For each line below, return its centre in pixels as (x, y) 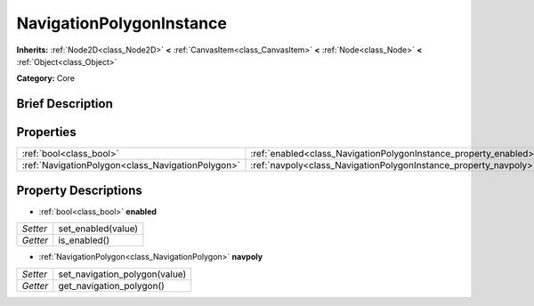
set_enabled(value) (98, 229)
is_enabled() (84, 240)
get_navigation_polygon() (111, 286)
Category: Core (46, 78)
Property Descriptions (79, 190)
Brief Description (65, 104)
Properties (46, 132)
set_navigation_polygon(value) (122, 274)
